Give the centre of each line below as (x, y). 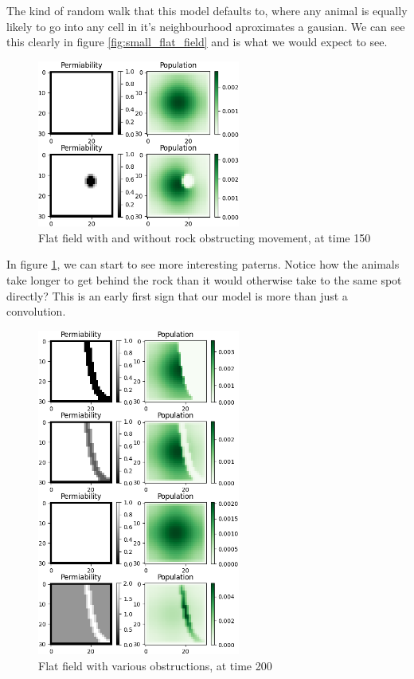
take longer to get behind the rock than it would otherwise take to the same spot (204, 280)
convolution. (36, 311)
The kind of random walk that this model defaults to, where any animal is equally (207, 10)
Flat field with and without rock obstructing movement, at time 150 (205, 237)
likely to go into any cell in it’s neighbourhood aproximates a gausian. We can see (206, 26)
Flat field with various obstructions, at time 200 (155, 665)
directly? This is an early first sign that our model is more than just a (177, 295)
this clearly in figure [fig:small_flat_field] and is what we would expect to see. (197, 42)
